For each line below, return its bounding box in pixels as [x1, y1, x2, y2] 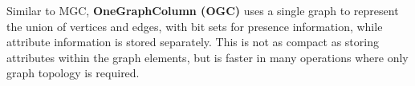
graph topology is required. [6, 64, 140, 81]
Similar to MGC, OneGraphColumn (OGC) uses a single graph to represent [6, 2, 399, 18]
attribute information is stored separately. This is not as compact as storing [6, 33, 379, 50]
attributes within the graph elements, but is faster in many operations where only [6, 49, 409, 65]
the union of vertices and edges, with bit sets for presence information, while [6, 18, 383, 34]
